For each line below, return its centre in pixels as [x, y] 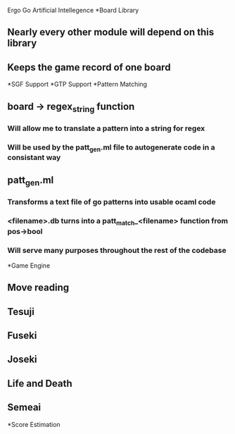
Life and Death [40, 383]
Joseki [22, 360]
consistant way [34, 157]
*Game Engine [29, 265]
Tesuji [21, 312]
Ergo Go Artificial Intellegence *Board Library [73, 10]
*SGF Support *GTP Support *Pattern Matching [77, 85]
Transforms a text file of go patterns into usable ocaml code [112, 202]
